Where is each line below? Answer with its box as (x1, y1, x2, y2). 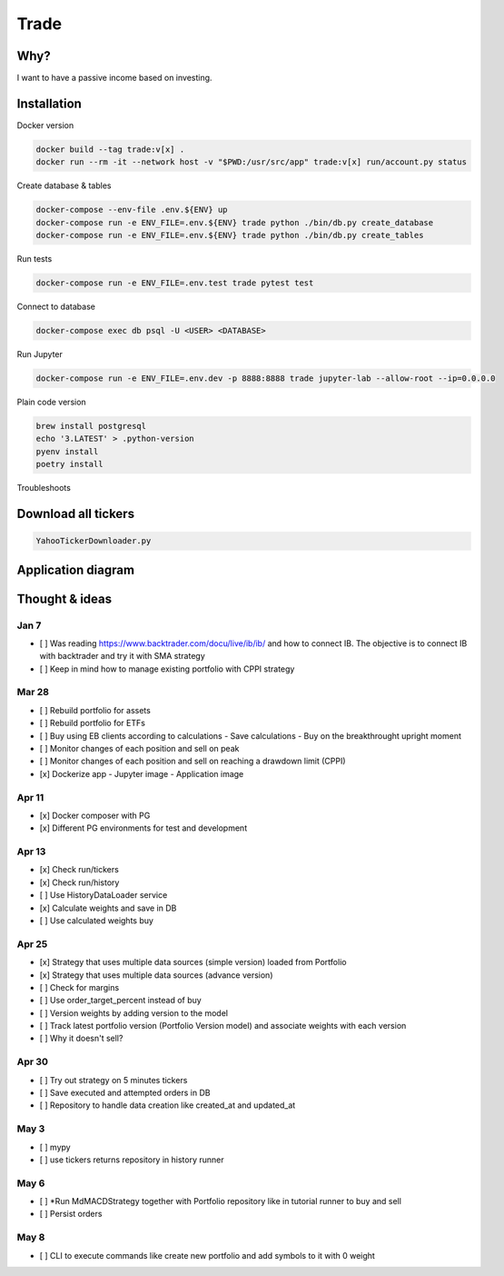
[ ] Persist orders (39, 1209, 103, 1220)
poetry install (35, 459, 104, 470)
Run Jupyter (16, 349, 64, 360)
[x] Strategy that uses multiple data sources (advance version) (39, 969, 273, 981)
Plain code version (16, 396, 86, 407)
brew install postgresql (35, 421, 147, 431)
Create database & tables (16, 180, 112, 191)
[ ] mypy (39, 1141, 72, 1152)
